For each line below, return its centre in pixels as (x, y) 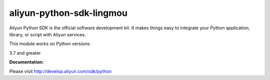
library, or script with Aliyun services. (47, 34)
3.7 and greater (25, 53)
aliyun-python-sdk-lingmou (68, 13)
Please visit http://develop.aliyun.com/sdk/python (60, 71)
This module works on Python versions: (50, 44)
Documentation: (26, 62)
